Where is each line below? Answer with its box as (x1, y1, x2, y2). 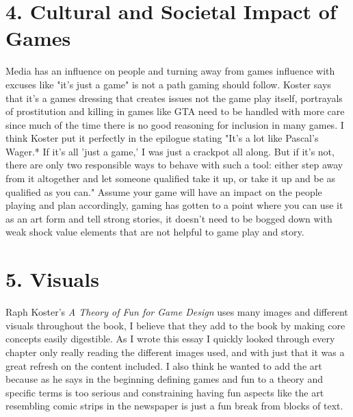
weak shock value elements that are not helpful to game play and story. (5, 225, 304, 239)
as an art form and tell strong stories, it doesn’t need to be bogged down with (5, 211, 332, 225)
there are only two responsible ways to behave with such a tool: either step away (5, 157, 343, 172)
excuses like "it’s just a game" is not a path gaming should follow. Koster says (5, 77, 331, 91)
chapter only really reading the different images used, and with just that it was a (5, 344, 345, 359)
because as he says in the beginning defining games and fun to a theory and (5, 372, 323, 386)
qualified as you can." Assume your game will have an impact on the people (5, 184, 322, 199)
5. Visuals (5, 265, 99, 293)
